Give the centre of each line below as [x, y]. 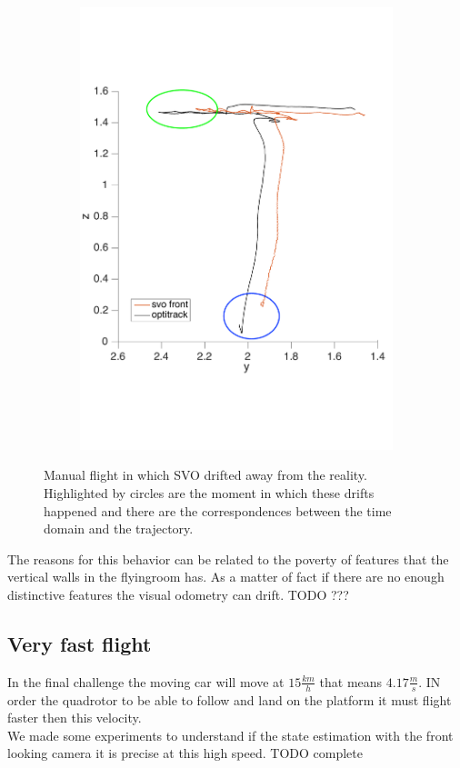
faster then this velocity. [75, 718]
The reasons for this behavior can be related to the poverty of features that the [228, 559]
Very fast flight [80, 643]
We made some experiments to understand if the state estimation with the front [230, 735]
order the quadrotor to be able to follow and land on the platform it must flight [230, 699]
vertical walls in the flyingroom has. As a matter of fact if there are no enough [226, 577]
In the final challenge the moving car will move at [146, 681]
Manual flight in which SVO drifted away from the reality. [205, 475]
